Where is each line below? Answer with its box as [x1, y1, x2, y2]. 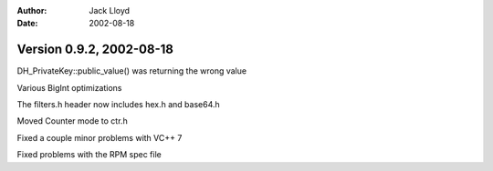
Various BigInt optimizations [16, 82, 122, 93]
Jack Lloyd [89, 5, 131, 15]
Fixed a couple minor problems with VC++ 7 [16, 132, 183, 143]
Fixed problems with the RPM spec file [16, 149, 162, 160]
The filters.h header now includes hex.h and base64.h [16, 99, 221, 110]
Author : [16, 5, 47, 15]
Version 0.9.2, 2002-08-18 [16, 42, 173, 57]
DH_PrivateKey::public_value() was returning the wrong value [16, 65, 246, 76]
